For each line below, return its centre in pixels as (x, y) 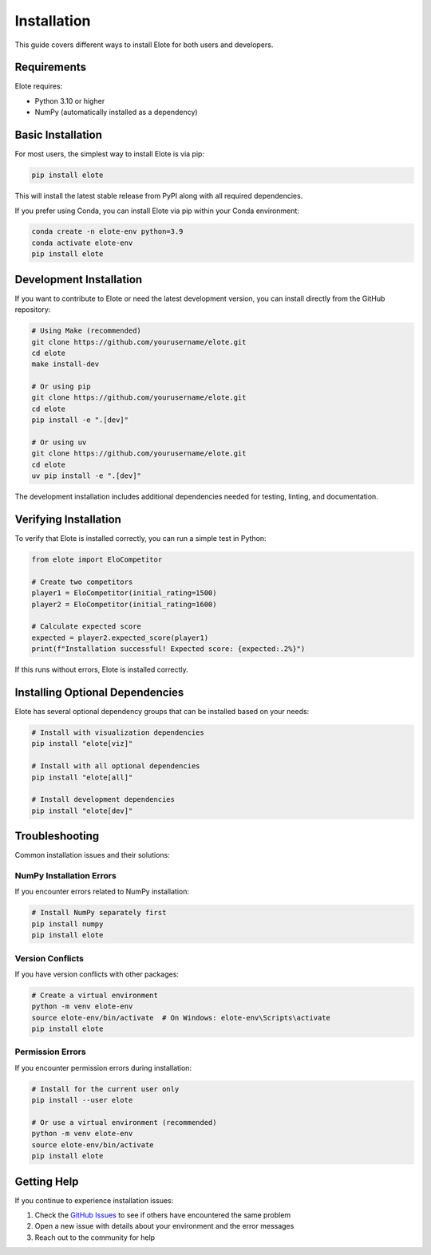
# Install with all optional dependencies (116, 766)
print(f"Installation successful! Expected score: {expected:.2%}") (168, 649)
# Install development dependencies (103, 799)
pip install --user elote (82, 1100)
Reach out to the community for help (95, 1237)
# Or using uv (59, 442)
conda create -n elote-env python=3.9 (107, 232)
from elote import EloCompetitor (97, 560)
